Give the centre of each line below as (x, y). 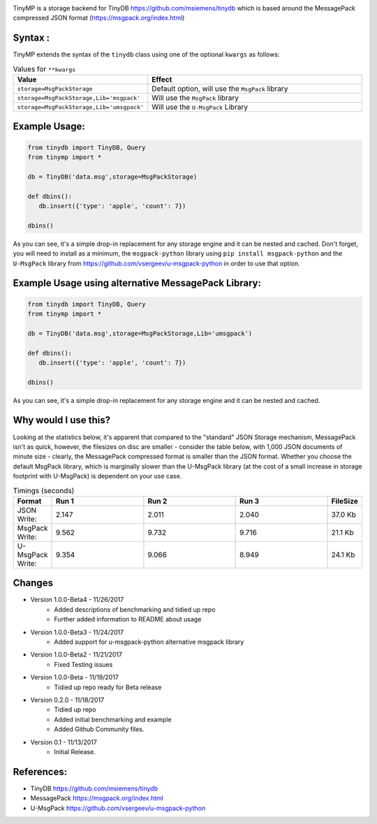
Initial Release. (75, 751)
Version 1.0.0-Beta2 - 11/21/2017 (76, 655)
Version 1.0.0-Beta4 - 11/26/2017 (77, 600)
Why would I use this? (62, 420)
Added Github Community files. (99, 729)
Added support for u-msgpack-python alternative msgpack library (149, 642)
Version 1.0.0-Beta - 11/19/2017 (74, 677)
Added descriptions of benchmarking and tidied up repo (135, 609)
